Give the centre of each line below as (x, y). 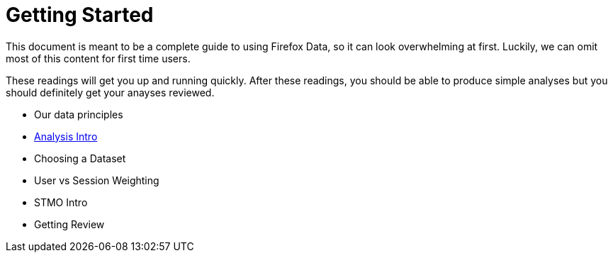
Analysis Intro (66, 136)
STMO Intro (61, 202)
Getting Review (69, 224)
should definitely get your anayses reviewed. (110, 92)
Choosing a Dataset (80, 158)
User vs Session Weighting (97, 180)
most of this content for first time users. (98, 58)
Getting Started (80, 15)
